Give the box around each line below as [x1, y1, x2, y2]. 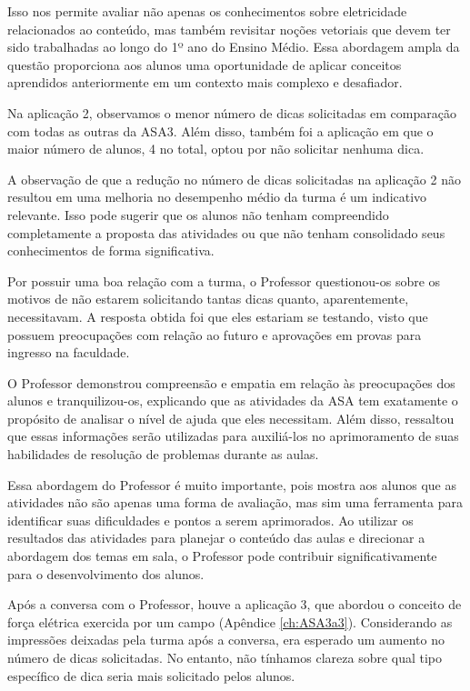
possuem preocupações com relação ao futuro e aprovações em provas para [7, 325, 422, 344]
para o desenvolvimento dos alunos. [7, 564, 205, 583]
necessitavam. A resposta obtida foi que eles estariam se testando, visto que [7, 306, 428, 325]
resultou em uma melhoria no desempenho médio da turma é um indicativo [7, 187, 427, 206]
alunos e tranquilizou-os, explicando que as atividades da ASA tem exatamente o [7, 391, 458, 410]
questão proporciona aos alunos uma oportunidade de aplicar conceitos [7, 55, 402, 74]
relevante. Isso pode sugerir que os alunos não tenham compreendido [7, 205, 389, 224]
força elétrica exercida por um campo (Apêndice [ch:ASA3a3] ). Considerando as [7, 612, 453, 631]
